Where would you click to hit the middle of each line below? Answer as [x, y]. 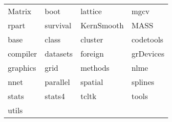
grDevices [148, 53]
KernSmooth [102, 25]
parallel [57, 82]
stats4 [55, 96]
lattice [91, 11]
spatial [92, 82]
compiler [22, 53]
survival [58, 25]
